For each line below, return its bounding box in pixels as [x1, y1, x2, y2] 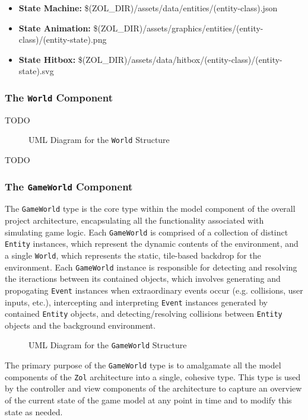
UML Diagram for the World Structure [28, 133, 170, 146]
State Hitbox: [18, 53, 76, 65]
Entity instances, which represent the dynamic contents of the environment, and [5, 237, 299, 250]
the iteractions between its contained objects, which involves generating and [5, 272, 281, 285]
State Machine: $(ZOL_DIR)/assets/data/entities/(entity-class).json [18, 2, 278, 14]
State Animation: [18, 21, 91, 34]
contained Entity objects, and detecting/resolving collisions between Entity [5, 307, 282, 320]
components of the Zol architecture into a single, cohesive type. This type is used [5, 370, 301, 383]
